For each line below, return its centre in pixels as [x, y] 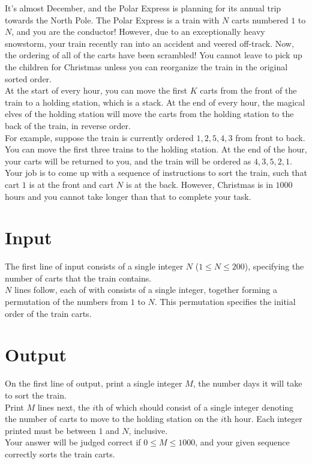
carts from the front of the [248, 90]
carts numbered [260, 20]
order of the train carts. [48, 313]
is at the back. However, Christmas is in [199, 184]
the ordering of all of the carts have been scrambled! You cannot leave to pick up [154, 55]
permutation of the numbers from [67, 301]
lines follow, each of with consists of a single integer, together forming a [145, 290]
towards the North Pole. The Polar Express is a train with [112, 20]
